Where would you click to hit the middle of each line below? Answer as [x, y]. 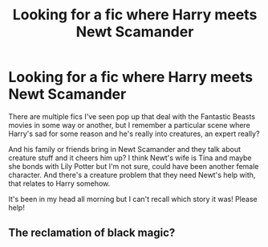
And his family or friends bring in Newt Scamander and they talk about [125, 149]
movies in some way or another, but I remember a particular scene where [129, 125]
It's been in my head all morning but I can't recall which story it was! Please [133, 199]
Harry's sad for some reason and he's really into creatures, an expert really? [134, 134]
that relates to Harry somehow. [59, 183]
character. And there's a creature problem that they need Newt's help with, [132, 175]
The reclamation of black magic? [92, 233]
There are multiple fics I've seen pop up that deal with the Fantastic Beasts [132, 116]
